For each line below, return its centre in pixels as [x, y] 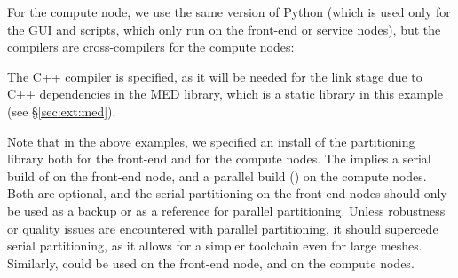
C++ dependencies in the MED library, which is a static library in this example [225, 94]
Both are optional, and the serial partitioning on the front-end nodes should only [227, 193]
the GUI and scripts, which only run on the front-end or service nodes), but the [224, 29]
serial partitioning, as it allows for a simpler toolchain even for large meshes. [215, 246]
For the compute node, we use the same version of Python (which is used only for [229, 12]
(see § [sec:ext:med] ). [62, 111]
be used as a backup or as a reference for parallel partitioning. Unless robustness [226, 210]
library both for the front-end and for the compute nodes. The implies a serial [219, 159]
